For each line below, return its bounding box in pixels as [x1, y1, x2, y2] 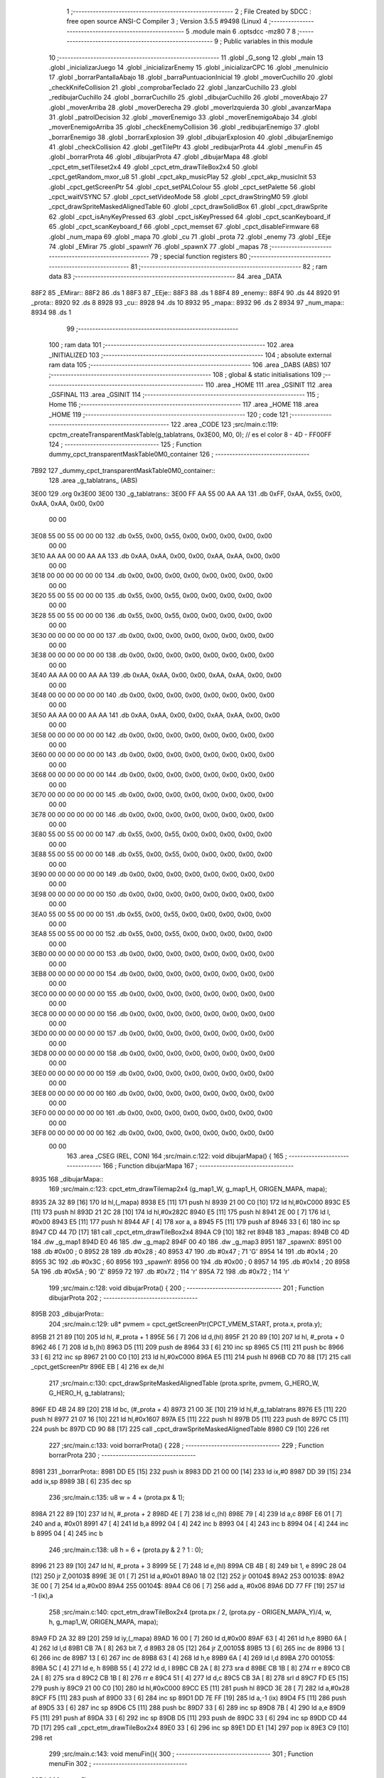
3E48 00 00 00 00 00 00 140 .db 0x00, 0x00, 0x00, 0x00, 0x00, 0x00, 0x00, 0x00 [31, 691, 275, 699]
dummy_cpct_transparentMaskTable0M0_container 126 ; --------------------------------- [48, 450, 310, 459]
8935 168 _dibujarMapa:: [31, 1174, 104, 1183]
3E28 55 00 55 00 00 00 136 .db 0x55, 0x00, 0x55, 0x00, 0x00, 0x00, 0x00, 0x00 [31, 611, 273, 619]
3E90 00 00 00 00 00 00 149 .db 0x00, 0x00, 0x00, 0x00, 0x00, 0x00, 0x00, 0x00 [31, 870, 275, 878]
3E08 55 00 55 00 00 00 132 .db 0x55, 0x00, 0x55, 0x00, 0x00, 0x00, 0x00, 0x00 [31, 531, 273, 540]
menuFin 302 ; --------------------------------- [48, 1760, 188, 1768]
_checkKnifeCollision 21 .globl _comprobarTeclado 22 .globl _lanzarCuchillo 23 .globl [48, 82, 297, 92]
